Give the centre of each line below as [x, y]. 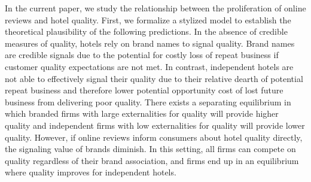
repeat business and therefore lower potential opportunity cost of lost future [144, 90]
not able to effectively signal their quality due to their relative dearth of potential [154, 78]
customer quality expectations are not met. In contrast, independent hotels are [149, 66]
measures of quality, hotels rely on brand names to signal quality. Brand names [150, 43]
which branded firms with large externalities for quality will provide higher [142, 113]
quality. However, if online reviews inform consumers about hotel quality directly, [154, 137]
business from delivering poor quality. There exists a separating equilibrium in [148, 101]
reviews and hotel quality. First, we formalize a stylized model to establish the [148, 19]
